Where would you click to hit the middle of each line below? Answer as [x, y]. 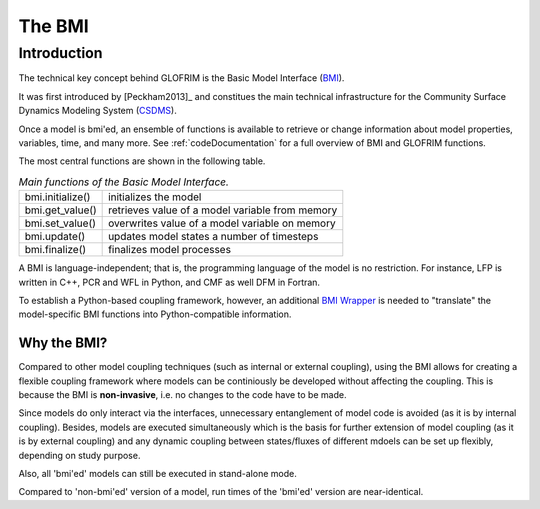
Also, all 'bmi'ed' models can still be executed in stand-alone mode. [157, 473]
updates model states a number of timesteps [213, 237]
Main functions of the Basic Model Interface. [124, 182]
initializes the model [155, 197]
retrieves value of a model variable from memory [223, 210]
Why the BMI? [63, 343]
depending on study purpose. [79, 455]
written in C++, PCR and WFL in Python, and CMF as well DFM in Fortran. [169, 282]
